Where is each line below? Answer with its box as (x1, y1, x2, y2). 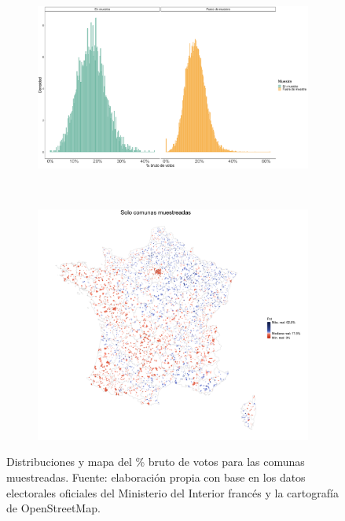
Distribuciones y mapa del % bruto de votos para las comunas (6, 453, 305, 470)
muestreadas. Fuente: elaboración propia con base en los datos (6, 468, 306, 485)
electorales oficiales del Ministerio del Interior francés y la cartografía (6, 484, 339, 501)
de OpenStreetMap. (6, 500, 101, 516)
